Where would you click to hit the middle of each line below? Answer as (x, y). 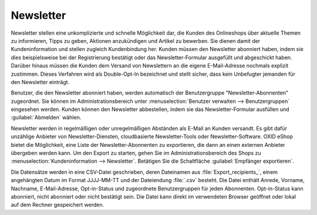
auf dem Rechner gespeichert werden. (58, 205)
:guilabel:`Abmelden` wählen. (46, 117)
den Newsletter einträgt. (40, 82)
